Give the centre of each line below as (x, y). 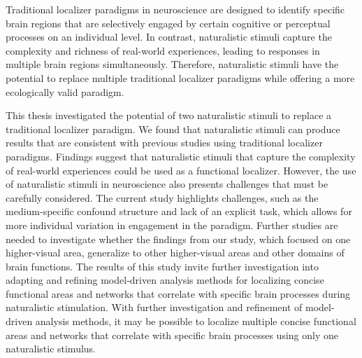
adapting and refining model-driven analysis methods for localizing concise (165, 280)
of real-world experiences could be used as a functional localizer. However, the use (181, 170)
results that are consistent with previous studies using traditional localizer (164, 143)
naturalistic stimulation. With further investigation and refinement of (154, 307)
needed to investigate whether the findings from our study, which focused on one (178, 239)
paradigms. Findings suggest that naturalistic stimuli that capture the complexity (181, 156)
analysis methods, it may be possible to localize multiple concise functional (196, 321)
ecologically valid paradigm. (65, 91)
